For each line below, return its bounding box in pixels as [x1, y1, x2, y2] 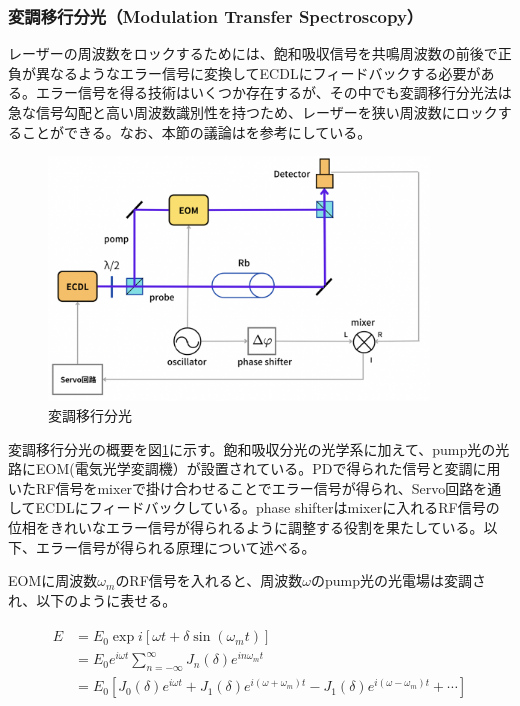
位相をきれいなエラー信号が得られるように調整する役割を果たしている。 [8, 516, 484, 537]
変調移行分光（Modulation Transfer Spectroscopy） [8, 3, 424, 28]
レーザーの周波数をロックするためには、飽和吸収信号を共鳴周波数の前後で [8, 43, 498, 64]
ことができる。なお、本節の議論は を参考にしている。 [21, 121, 372, 142]
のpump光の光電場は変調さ [310, 570, 486, 591]
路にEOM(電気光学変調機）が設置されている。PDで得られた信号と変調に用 [8, 458, 501, 479]
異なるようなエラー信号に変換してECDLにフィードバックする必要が [35, 62, 481, 83]
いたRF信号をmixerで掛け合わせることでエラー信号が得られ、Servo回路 [8, 477, 474, 498]
